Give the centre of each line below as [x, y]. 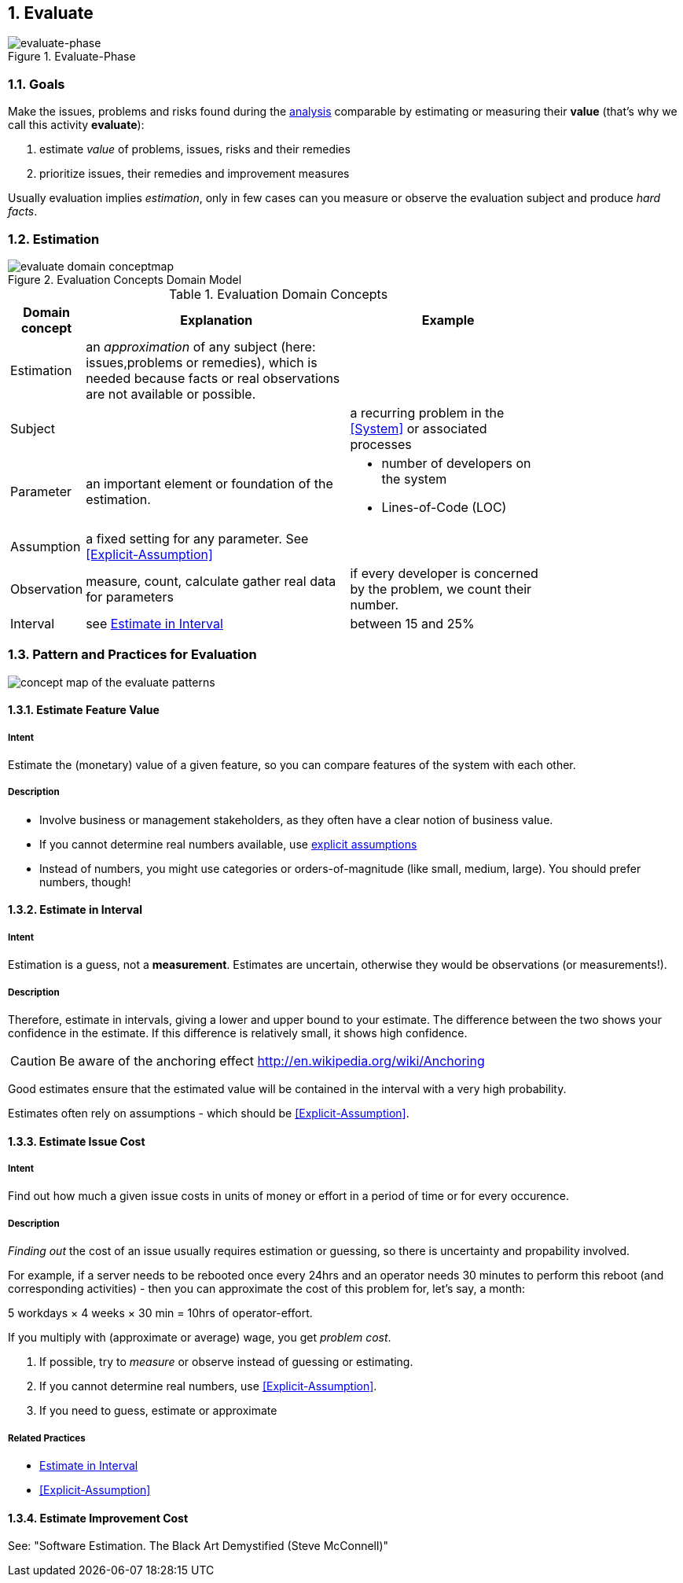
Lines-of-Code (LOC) [444, 507]
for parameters [130, 596]
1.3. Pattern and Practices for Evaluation [132, 655]
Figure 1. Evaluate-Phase [72, 57]
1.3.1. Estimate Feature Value [84, 710]
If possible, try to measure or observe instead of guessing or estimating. [226, 1362]
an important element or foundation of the [209, 483]
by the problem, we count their [441, 589]
